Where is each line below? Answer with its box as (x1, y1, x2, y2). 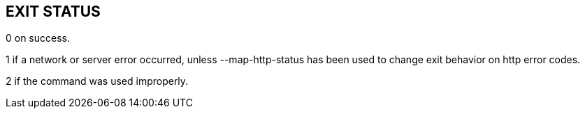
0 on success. (6, 32, 71, 44)
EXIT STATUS (6, 3, 101, 20)
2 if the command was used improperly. (6, 75, 189, 88)
